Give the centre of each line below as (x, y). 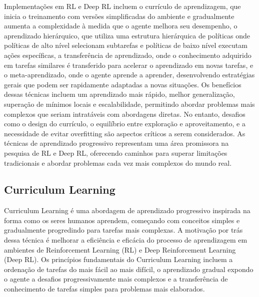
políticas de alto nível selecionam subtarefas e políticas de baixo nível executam (126, 45)
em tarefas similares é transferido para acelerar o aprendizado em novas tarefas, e (129, 65)
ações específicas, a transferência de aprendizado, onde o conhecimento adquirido (128, 55)
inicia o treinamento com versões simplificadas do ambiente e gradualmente (119, 16)
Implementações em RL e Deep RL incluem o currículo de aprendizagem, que (122, 6)
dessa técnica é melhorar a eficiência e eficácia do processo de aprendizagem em (126, 240)
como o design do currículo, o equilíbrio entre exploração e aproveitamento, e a (125, 124)
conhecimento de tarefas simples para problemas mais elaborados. (104, 289)
